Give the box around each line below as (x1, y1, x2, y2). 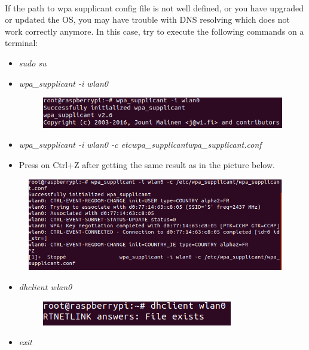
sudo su (19, 56, 47, 69)
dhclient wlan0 (19, 281, 72, 293)
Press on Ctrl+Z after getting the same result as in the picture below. (19, 159, 275, 171)
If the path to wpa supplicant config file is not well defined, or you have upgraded (5, 1, 304, 14)
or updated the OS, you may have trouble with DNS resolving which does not (5, 13, 290, 26)
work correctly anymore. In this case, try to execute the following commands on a (5, 25, 304, 37)
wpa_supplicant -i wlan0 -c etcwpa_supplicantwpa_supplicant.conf (19, 138, 262, 151)
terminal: (5, 36, 38, 49)
